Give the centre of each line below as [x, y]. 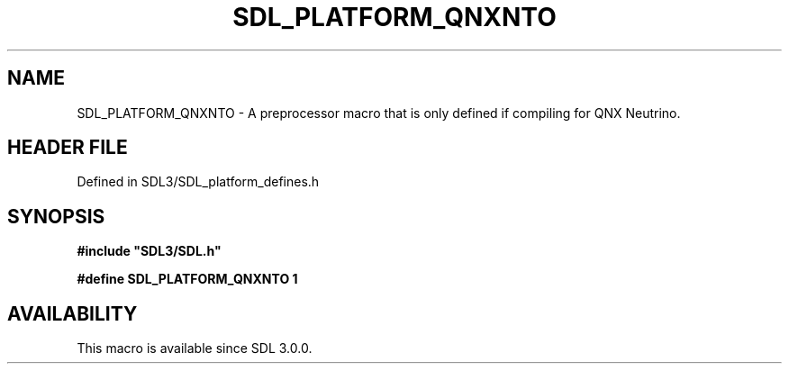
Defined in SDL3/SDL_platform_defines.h [198, 182]
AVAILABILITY [73, 313]
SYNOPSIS [56, 216]
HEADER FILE [68, 148]
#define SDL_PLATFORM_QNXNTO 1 [187, 279]
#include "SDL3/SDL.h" [149, 251]
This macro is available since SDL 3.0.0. [195, 348]
